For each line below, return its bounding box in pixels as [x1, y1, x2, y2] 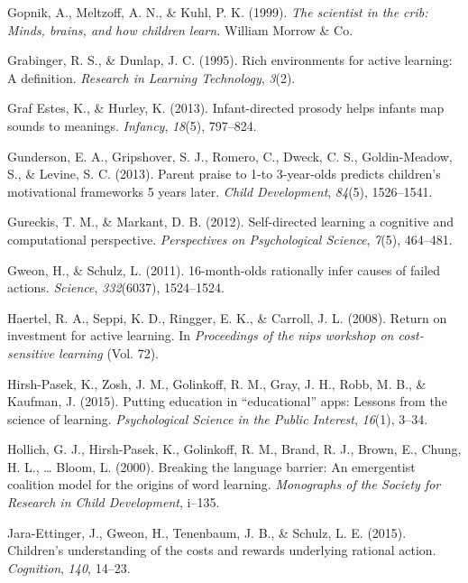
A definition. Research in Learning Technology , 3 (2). [7, 68, 296, 87]
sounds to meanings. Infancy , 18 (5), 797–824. [7, 116, 257, 134]
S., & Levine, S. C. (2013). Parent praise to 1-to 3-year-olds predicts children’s [7, 164, 441, 183]
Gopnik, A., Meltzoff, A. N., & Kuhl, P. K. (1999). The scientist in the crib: [7, 3, 428, 21]
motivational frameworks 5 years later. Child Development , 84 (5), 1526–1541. [7, 181, 433, 200]
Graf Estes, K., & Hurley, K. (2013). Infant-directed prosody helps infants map [7, 98, 445, 117]
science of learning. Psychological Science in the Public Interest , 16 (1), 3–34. [7, 409, 428, 428]
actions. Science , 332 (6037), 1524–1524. [7, 278, 225, 297]
